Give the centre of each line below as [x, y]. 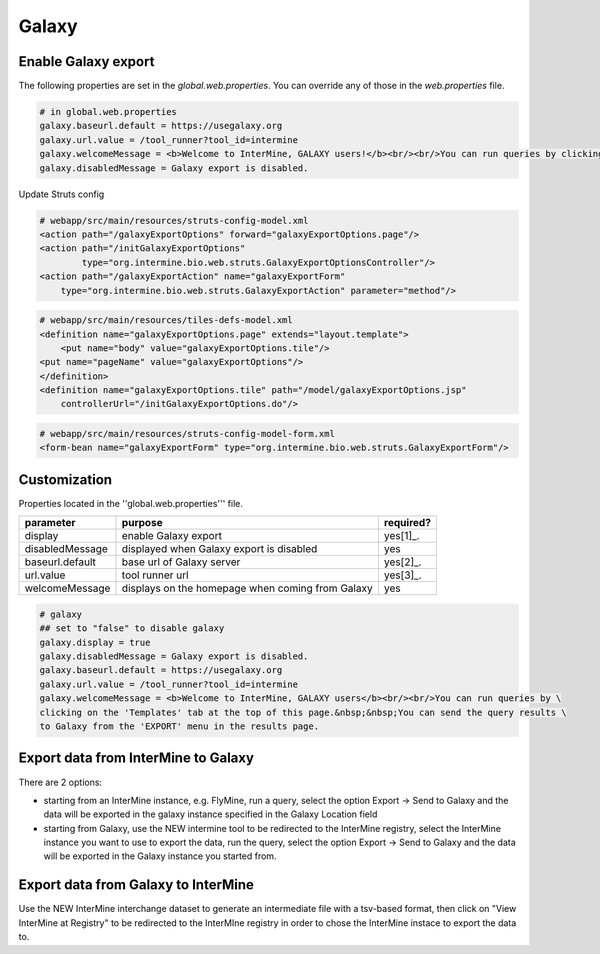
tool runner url [155, 575]
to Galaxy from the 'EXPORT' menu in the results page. [179, 726]
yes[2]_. [402, 562]
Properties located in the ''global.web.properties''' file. [131, 503]
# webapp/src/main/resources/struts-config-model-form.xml [187, 434]
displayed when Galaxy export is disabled [219, 549]
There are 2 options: [60, 782]
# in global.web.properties [108, 112]
